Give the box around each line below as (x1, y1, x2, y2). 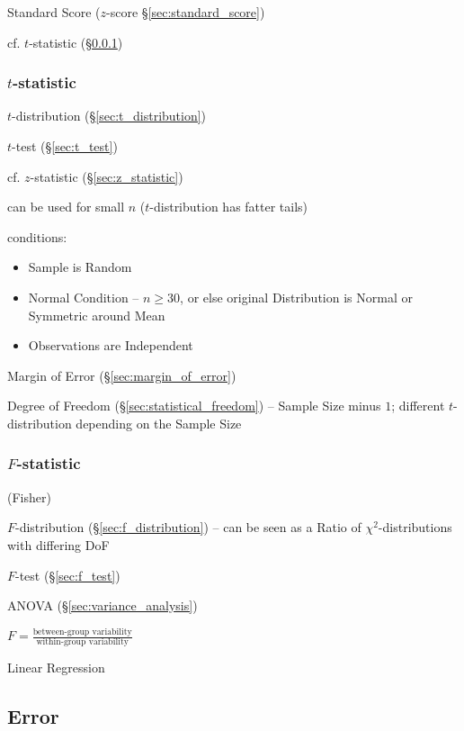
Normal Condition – (28, 287, 139, 306)
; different (391, 396, 445, 415)
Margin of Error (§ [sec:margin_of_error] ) (7, 365, 236, 384)
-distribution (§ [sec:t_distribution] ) (12, 106, 207, 125)
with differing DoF (7, 535, 110, 554)
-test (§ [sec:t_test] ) (12, 137, 118, 155)
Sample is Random (28, 257, 132, 276)
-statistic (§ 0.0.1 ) (29, 32, 123, 51)
